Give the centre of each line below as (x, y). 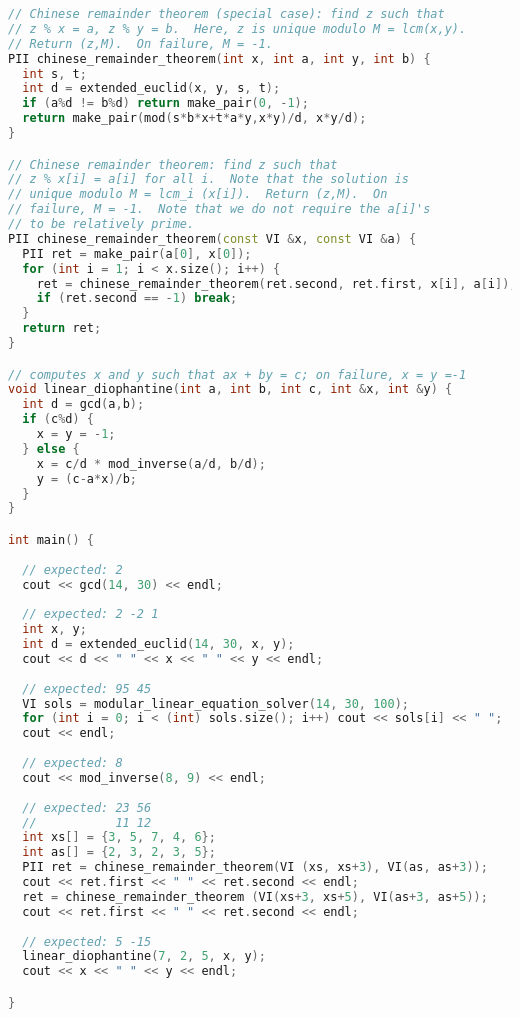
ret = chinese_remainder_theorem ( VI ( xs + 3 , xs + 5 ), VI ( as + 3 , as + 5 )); (255, 896)
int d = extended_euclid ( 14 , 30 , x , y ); (158, 644)
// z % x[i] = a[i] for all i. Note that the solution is (208, 179)
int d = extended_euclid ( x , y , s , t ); (151, 88)
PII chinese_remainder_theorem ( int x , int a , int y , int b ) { (219, 58)
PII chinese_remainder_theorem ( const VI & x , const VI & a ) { (212, 238)
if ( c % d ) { (58, 419)
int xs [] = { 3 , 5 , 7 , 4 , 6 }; (119, 837)
